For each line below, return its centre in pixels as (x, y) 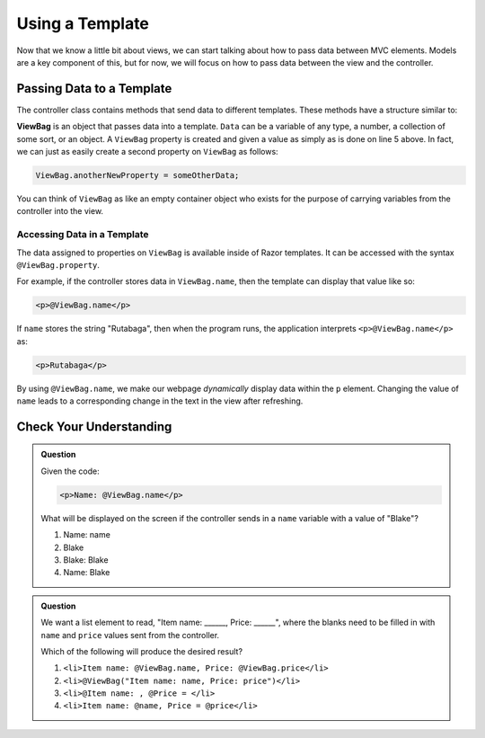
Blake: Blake (86, 560)
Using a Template (83, 23)
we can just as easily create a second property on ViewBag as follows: (147, 152)
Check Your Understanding (94, 427)
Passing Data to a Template (94, 89)
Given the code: (70, 471)
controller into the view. (60, 211)
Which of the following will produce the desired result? (141, 651)
